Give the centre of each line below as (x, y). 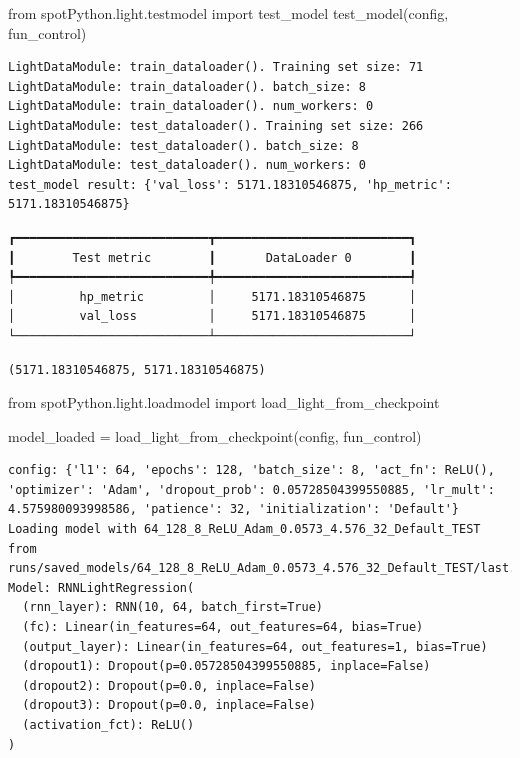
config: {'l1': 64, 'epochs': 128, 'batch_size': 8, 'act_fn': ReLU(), (251, 470)
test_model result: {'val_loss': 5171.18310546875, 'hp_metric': (230, 184)
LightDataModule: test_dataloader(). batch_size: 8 (183, 145)
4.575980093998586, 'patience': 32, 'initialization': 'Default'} (234, 509)
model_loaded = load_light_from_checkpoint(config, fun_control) (215, 435)
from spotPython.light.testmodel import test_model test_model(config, (228, 13)
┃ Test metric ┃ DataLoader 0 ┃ (212, 257)
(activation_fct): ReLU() (108, 725)
